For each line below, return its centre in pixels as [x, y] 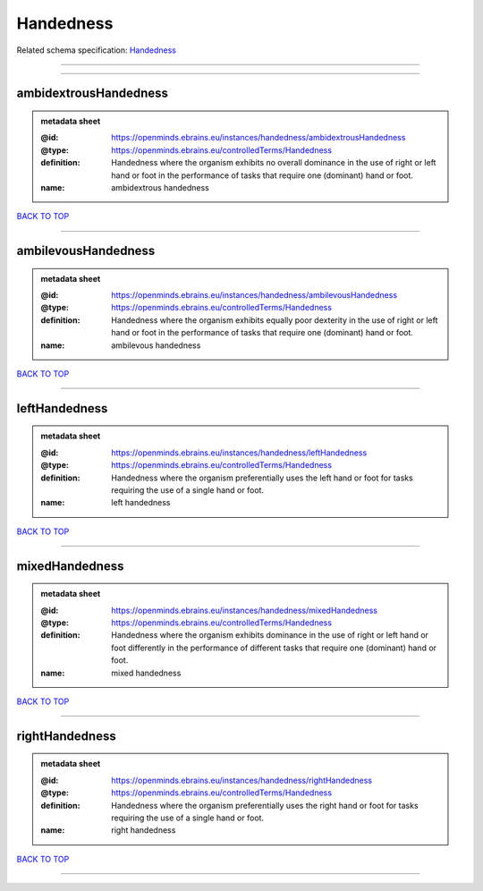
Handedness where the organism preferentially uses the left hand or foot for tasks [262, 478]
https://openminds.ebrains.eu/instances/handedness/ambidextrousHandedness [258, 138]
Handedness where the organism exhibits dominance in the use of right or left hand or [270, 635]
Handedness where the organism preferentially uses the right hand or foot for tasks [265, 805]
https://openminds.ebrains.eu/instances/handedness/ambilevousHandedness [254, 295]
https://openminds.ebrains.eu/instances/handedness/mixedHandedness [244, 610]
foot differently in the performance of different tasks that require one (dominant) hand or [274, 648]
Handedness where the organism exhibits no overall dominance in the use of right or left [274, 163]
